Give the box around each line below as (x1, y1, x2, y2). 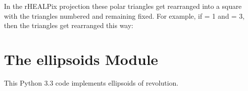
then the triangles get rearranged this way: (4, 20, 134, 30)
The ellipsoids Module (4, 49, 158, 69)
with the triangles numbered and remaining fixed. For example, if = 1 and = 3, (4, 10, 245, 21)
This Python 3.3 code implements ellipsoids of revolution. (4, 77, 179, 88)
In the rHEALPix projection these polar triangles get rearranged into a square (4, 1, 242, 11)
